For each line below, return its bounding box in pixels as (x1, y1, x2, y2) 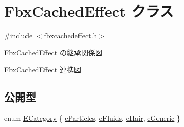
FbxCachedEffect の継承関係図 (4, 47, 102, 57)
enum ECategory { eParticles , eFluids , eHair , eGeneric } (4, 113, 180, 123)
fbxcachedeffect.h (44, 30, 97, 41)
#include (4, 30, 33, 41)
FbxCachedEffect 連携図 (4, 64, 81, 75)
